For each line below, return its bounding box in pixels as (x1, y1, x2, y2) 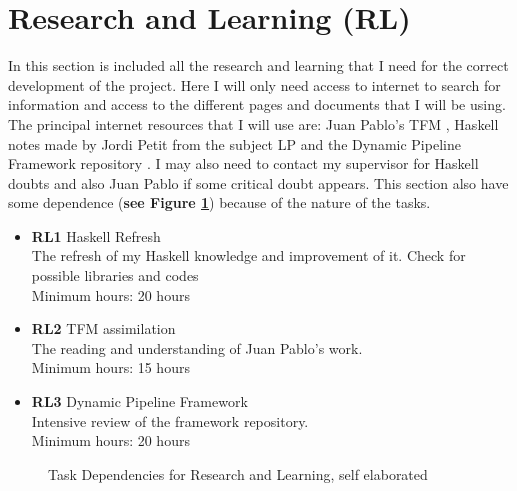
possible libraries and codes (31, 265, 199, 286)
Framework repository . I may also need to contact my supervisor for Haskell (8, 153, 479, 174)
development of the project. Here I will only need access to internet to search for (8, 74, 501, 95)
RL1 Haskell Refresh (31, 225, 161, 246)
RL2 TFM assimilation (31, 318, 176, 339)
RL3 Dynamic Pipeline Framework (31, 391, 248, 412)
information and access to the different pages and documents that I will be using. (8, 94, 506, 115)
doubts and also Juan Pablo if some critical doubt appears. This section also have (8, 172, 509, 193)
